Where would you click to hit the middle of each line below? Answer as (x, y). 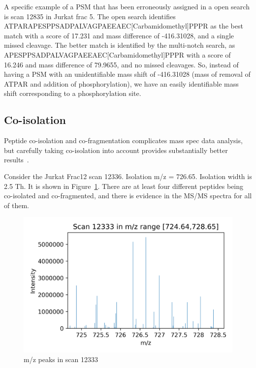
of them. (16, 205)
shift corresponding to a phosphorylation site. (73, 93)
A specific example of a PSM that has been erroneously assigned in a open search (127, 6)
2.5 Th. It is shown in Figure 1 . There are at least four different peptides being (124, 186)
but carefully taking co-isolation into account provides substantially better (116, 150)
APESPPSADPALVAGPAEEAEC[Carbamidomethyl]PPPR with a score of (117, 54)
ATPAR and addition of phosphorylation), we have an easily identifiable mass (121, 83)
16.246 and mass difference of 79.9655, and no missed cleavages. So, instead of (121, 64)
